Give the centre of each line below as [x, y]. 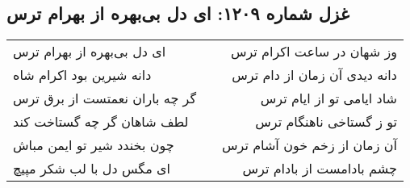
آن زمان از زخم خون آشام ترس [310, 145]
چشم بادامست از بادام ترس [320, 169]
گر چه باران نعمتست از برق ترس [105, 98]
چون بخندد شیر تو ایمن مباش [94, 145]
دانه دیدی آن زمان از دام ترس [314, 75]
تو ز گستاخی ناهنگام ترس [326, 122]
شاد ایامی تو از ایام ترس [328, 98]
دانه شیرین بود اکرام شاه [82, 75]
